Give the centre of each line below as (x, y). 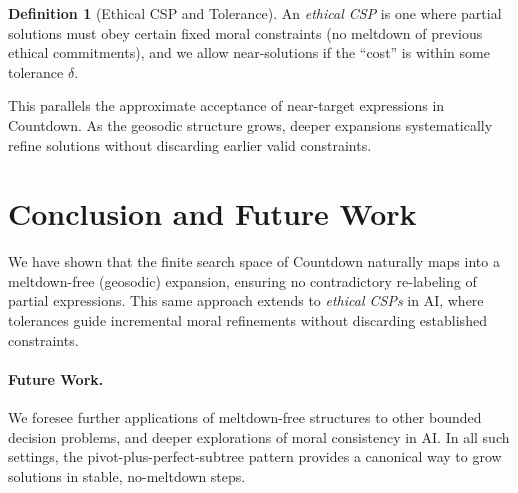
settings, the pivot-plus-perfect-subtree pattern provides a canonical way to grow (255, 456)
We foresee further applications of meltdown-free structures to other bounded (245, 417)
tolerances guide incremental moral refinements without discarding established (247, 320)
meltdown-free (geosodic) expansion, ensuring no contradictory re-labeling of (242, 280)
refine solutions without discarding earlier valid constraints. (190, 144)
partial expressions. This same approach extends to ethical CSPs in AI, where (246, 300)
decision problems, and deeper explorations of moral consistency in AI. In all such (259, 436)
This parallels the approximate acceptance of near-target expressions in (226, 105)
